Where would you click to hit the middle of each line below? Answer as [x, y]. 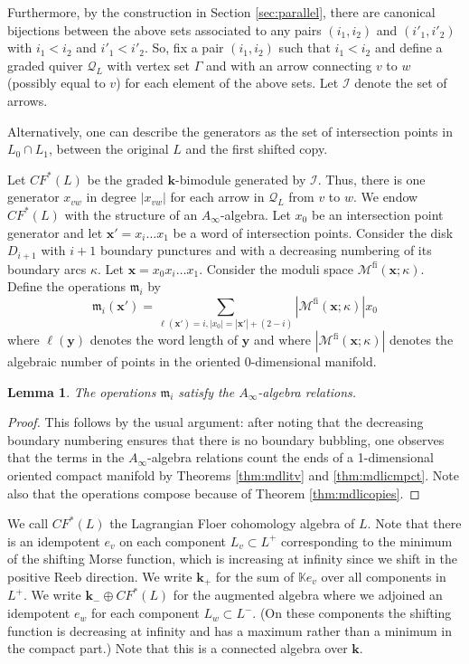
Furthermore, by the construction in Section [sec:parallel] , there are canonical [221, 12]
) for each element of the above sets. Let [227, 83]
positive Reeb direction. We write [100, 577]
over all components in [384, 577]
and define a [408, 47]
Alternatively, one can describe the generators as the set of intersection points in [230, 131]
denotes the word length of [164, 340]
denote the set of [401, 83]
